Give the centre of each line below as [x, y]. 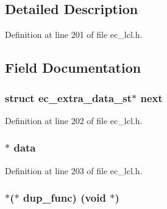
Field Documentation [73, 68]
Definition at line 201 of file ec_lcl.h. [74, 35]
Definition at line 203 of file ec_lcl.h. [74, 170]
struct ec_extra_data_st [69, 97]
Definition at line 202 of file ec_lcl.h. [74, 120]
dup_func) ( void [64, 198]
